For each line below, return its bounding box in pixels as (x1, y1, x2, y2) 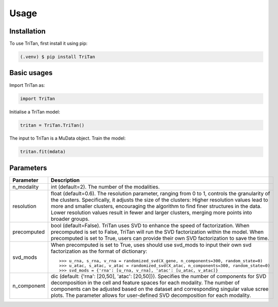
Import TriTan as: (9, 82, 45, 88)
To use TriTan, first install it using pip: (9, 41, 88, 47)
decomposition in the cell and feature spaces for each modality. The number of (51, 279, 240, 286)
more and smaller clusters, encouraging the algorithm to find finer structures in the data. (51, 202, 262, 210)
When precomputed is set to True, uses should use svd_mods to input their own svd (51, 241, 252, 248)
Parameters (9, 163, 47, 172)
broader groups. (51, 215, 90, 222)
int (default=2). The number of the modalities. (51, 183, 160, 190)
